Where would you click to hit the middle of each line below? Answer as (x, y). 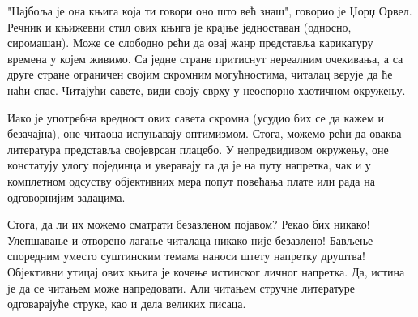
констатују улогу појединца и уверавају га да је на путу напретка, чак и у (189, 165)
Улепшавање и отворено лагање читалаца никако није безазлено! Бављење (190, 240)
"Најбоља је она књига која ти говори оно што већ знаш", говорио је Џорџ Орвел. (210, 11)
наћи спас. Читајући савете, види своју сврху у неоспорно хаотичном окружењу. (207, 90)
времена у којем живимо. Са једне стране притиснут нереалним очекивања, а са (205, 58)
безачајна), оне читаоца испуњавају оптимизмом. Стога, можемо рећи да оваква (205, 133)
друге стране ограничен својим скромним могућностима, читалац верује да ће (200, 74)
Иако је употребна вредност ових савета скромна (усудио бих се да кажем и (196, 117)
